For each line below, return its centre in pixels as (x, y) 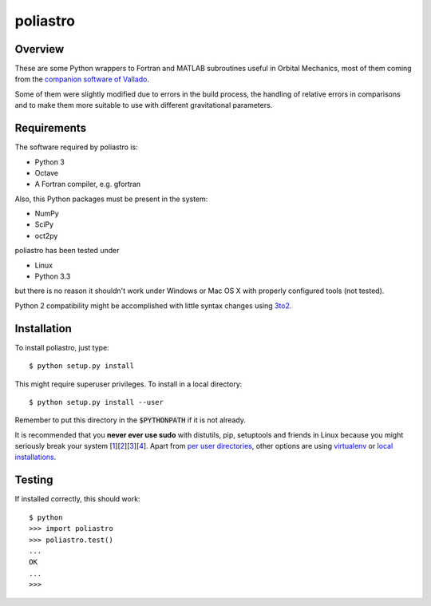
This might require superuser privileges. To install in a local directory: (129, 384)
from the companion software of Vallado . (82, 79)
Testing (34, 480)
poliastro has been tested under (67, 251)
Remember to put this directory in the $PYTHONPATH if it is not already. (130, 420)
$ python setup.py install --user (96, 402)
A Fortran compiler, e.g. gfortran (88, 184)
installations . (36, 457)
